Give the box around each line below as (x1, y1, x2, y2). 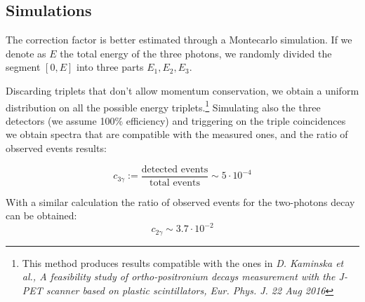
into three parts (77, 60, 144, 74)
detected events (141, 164, 208, 174)
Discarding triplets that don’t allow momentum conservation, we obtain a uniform (6, 83, 359, 97)
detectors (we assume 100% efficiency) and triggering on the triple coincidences (6, 113, 346, 128)
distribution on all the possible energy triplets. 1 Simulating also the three (6, 97, 321, 114)
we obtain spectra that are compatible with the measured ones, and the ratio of (6, 127, 348, 142)
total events (149, 177, 200, 188)
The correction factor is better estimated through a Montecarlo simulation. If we (6, 32, 352, 47)
